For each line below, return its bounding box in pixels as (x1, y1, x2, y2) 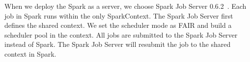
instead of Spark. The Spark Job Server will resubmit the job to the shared (4, 39, 231, 49)
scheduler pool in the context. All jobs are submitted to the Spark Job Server (4, 29, 238, 40)
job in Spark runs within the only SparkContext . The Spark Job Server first (4, 10, 233, 21)
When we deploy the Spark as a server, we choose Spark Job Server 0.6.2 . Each (4, 1, 247, 11)
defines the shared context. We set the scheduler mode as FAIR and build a (4, 20, 232, 30)
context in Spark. (4, 48, 56, 59)
